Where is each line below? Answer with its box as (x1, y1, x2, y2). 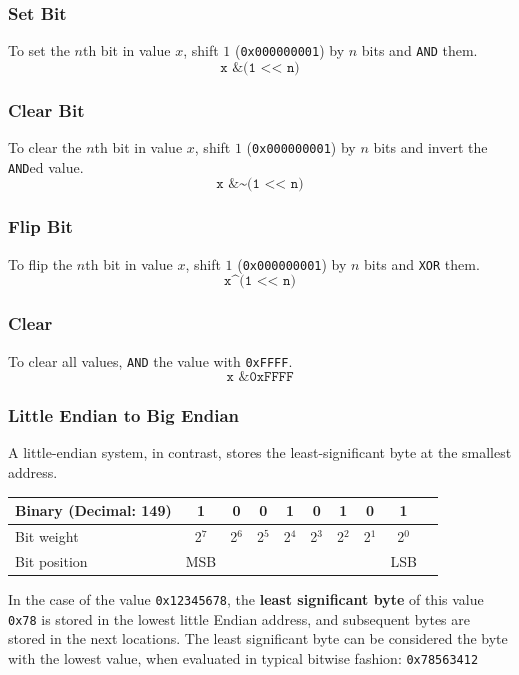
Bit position (15, 550, 88, 571)
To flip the (8, 253, 73, 274)
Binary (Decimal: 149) (15, 500, 172, 521)
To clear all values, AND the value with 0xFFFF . (8, 350, 293, 371)
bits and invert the (373, 137, 488, 158)
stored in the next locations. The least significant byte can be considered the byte (8, 628, 508, 649)
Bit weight (15, 525, 79, 546)
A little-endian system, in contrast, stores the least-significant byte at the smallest (8, 442, 512, 463)
